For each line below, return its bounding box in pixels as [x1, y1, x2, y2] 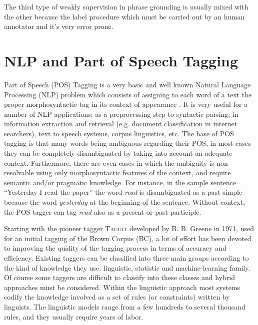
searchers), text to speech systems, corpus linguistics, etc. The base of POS [4, 128, 234, 138]
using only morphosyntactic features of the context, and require [36, 167, 231, 178]
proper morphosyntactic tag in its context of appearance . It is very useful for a [4, 99, 248, 109]
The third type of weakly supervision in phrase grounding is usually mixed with [4, 1, 248, 11]
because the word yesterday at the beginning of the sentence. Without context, [4, 197, 245, 207]
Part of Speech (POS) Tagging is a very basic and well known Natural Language [4, 79, 251, 89]
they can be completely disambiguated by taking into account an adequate [4, 148, 232, 158]
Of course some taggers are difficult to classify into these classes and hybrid [4, 272, 235, 283]
